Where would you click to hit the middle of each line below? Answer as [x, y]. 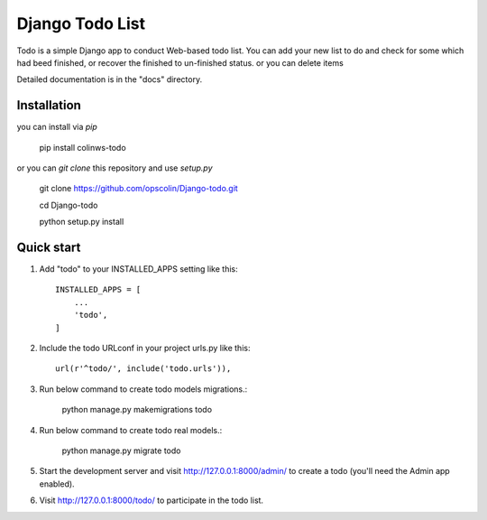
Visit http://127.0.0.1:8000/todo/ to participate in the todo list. [152, 500]
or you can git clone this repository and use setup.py [115, 168]
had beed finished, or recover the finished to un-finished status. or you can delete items [180, 62]
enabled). [57, 484]
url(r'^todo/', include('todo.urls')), [143, 369]
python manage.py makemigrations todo [137, 410]
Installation [49, 105]
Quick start [49, 247]
